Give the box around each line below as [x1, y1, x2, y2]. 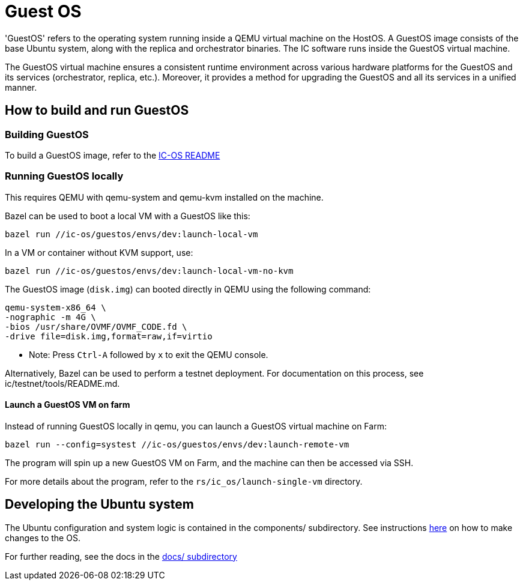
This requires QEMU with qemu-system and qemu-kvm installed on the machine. [5, 192, 324, 202]
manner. [5, 82, 37, 92]
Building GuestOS [5, 128, 89, 141]
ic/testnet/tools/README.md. [5, 378, 120, 389]
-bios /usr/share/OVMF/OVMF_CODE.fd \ [5, 321, 187, 332]
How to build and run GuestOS [5, 103, 189, 118]
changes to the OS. [5, 532, 80, 543]
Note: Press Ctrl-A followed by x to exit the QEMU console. [29, 349, 268, 360]
